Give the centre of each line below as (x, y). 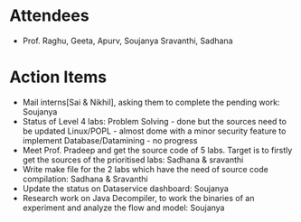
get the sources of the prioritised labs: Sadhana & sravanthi (133, 160)
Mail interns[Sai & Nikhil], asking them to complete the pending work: (151, 102)
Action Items (58, 77)
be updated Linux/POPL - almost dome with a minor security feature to (154, 131)
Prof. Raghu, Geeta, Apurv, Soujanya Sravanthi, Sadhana (127, 41)
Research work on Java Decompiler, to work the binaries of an (138, 198)
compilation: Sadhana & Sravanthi (85, 179)
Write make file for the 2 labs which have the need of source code (145, 169)
